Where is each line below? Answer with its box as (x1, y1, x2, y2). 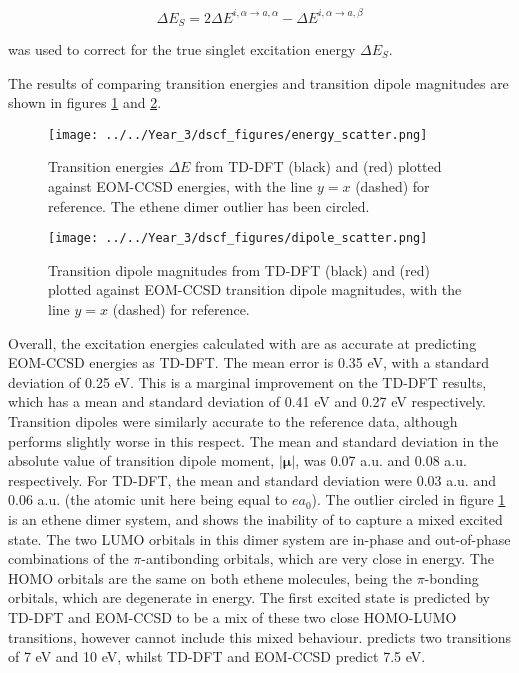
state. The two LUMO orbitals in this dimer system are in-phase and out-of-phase (8, 528, 511, 549)
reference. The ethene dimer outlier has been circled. (48, 195, 370, 216)
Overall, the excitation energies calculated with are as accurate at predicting (8, 332, 477, 353)
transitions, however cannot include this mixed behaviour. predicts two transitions (8, 626, 512, 647)
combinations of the (8, 548, 129, 569)
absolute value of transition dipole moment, (8, 450, 275, 471)
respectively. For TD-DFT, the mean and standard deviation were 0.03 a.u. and (8, 469, 496, 490)
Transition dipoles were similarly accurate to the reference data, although (8, 410, 458, 431)
